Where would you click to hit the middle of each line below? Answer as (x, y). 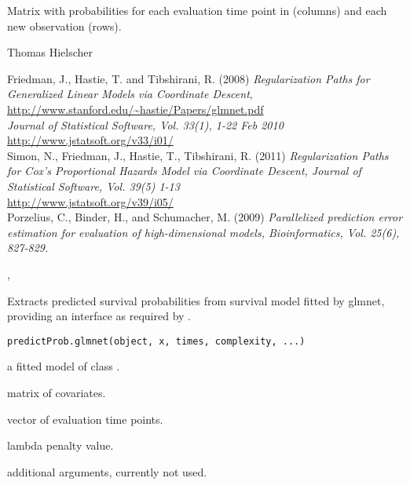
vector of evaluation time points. (85, 419)
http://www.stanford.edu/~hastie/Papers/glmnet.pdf (135, 109)
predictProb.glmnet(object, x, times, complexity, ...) (156, 341)
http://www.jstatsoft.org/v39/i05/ (90, 201)
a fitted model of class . (64, 366)
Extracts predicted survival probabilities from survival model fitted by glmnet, (196, 300)
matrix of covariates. (57, 392)
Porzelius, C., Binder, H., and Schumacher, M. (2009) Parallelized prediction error (205, 217)
